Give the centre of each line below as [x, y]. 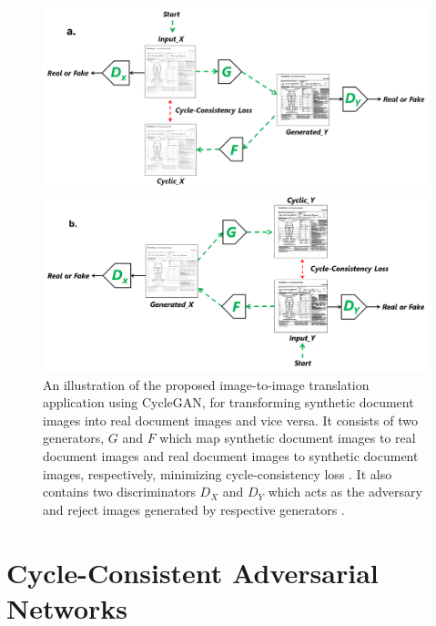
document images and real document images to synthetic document [231, 455]
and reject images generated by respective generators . [194, 509]
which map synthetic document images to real [288, 438]
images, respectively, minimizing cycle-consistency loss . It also [218, 473]
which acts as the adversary [345, 492]
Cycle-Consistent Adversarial [193, 572]
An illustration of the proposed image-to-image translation [206, 384]
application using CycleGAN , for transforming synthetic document [228, 402]
